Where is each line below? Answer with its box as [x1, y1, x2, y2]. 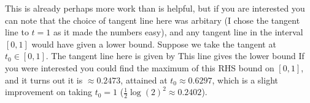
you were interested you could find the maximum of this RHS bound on [5, 61, 274, 74]
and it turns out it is [5, 73, 83, 86]
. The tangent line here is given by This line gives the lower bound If [45, 49, 304, 62]
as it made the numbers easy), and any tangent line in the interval [53, 26, 303, 38]
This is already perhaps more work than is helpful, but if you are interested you [5, 2, 305, 14]
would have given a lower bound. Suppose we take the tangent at [31, 37, 276, 50]
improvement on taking [5, 85, 92, 98]
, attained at [120, 73, 168, 86]
